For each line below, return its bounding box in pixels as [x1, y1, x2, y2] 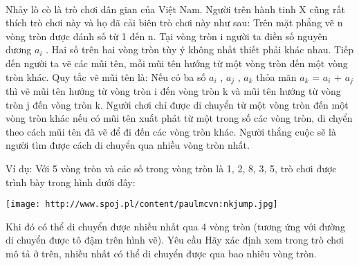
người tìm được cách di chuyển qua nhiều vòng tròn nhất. [6, 138, 250, 152]
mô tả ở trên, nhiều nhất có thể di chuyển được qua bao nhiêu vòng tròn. [6, 246, 317, 261]
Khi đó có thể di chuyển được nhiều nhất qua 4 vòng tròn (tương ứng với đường [6, 219, 345, 233]
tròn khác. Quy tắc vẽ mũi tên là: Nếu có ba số [6, 69, 206, 84]
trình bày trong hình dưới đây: [6, 174, 136, 189]
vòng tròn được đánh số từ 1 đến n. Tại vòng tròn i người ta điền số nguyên [6, 28, 328, 43]
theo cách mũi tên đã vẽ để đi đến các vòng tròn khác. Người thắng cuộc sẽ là [6, 124, 337, 138]
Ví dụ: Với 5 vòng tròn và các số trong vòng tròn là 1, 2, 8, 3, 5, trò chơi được [6, 161, 337, 175]
